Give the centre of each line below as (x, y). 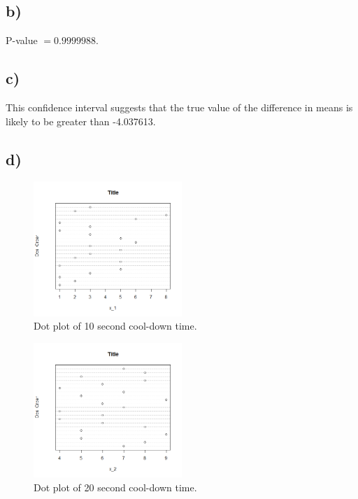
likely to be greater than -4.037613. (81, 121)
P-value (22, 40)
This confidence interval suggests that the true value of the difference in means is (179, 107)
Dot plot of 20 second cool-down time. (115, 487)
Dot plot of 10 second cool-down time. (115, 326)
